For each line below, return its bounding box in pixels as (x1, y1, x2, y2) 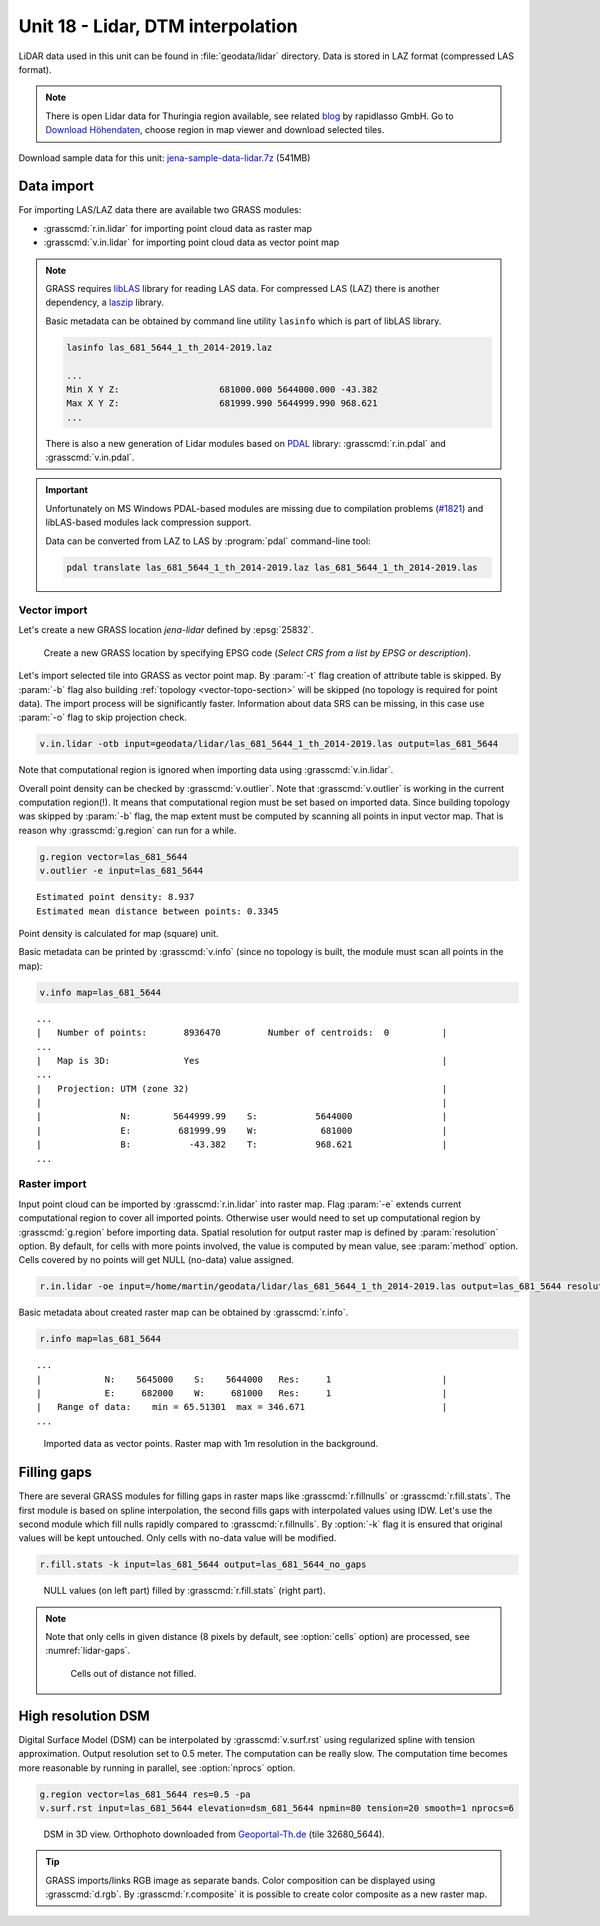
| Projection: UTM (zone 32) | (36, 1083, 448, 1094)
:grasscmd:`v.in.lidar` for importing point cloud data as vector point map (43, 236, 340, 249)
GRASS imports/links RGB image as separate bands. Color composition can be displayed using (45, 1874, 436, 1886)
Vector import (18, 603, 88, 617)
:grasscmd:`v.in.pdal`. (45, 451, 135, 464)
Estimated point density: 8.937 (36, 891, 195, 903)
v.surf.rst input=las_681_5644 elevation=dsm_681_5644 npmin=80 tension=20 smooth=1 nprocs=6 (39, 1802, 515, 1814)
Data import (18, 178, 94, 195)
